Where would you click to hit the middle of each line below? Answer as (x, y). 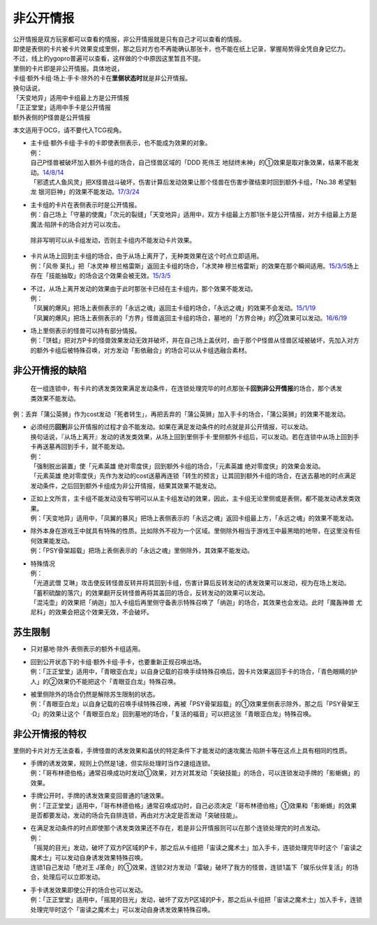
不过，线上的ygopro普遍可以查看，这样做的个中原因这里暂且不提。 (109, 59)
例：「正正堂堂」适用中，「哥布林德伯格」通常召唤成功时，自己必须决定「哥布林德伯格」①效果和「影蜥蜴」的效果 (194, 805)
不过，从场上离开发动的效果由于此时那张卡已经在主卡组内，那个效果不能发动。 (143, 288)
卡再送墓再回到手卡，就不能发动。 (79, 447)
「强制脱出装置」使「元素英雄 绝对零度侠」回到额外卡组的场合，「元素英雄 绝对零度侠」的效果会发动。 (177, 466)
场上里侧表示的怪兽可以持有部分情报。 (86, 331)
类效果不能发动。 (55, 398)
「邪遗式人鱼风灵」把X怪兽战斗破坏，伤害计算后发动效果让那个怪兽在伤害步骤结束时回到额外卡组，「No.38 (183, 182)
